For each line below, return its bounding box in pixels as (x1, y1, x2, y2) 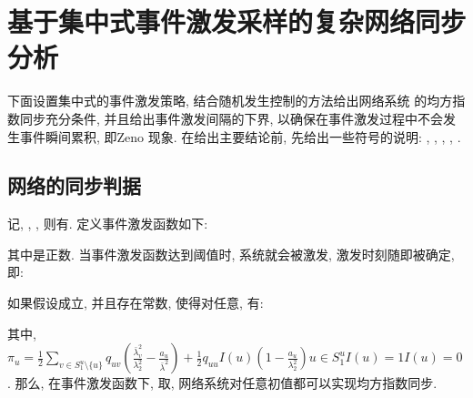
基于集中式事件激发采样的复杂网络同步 (7, 3, 467, 40)
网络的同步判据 (7, 171, 141, 199)
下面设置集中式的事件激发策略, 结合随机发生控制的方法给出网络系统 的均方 (7, 91, 453, 110)
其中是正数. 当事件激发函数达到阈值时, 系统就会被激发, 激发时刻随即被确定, (7, 244, 455, 263)
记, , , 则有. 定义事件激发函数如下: (7, 214, 208, 233)
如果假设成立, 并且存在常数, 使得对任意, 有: (7, 293, 264, 312)
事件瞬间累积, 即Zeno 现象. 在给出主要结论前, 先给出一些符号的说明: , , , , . (19, 127, 461, 146)
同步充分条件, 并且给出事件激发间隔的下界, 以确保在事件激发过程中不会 (19, 108, 444, 128)
